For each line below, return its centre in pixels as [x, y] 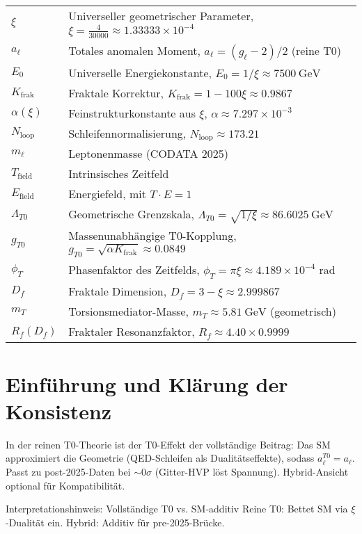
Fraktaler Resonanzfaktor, [132, 332]
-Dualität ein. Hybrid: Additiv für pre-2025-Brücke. [115, 522]
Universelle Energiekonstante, [140, 72]
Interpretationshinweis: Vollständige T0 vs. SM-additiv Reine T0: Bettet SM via [177, 509]
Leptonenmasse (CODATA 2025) [149, 154]
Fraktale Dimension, [118, 291]
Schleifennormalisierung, [127, 133]
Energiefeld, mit [107, 194]
